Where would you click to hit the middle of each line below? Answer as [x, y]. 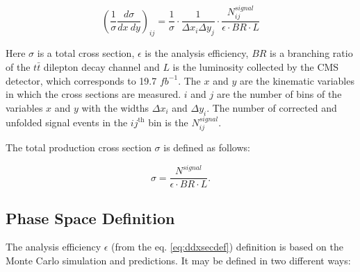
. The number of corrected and [272, 107]
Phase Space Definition [90, 218]
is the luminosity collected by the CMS [256, 67]
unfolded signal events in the [67, 122]
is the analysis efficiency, [197, 53]
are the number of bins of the [279, 94]
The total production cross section [79, 147]
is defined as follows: [207, 147]
